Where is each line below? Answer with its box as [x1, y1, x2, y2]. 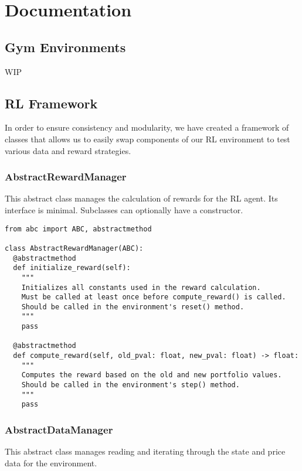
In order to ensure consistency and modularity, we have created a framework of [5, 121, 289, 134]
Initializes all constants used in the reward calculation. [21, 283, 261, 292]
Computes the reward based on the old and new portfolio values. [21, 371, 282, 380]
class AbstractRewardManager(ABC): [5, 244, 144, 252]
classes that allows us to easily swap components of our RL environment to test [5, 132, 290, 145]
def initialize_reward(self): [13, 264, 131, 272]
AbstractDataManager [5, 422, 113, 436]
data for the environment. [5, 456, 97, 469]
